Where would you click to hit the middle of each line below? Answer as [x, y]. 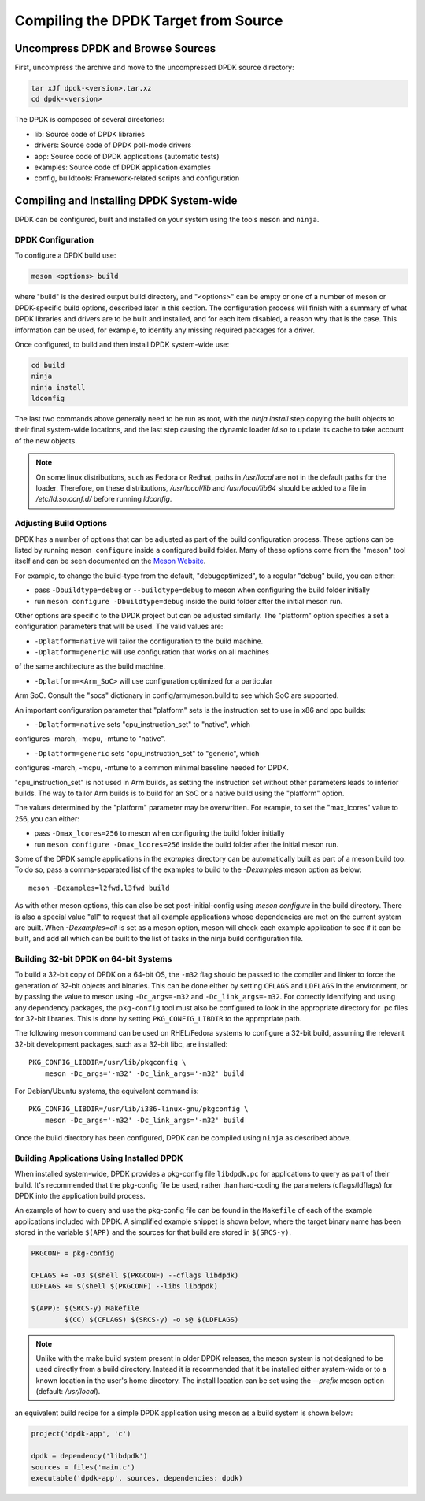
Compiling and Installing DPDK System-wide [126, 201]
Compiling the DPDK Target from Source [149, 20]
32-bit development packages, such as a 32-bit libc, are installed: [121, 1044]
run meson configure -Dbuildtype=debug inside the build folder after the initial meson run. [188, 601]
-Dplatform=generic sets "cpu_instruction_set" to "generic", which [147, 753]
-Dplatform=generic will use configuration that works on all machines [152, 652]
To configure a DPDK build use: [65, 255]
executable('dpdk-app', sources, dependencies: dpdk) [137, 1478]
